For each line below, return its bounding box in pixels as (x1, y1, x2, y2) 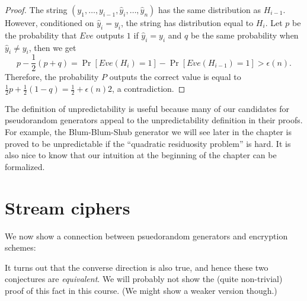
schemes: (5, 241, 36, 254)
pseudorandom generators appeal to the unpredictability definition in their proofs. (5, 114, 303, 126)
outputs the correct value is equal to (109, 71, 241, 83)
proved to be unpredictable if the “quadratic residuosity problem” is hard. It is (5, 137, 291, 149)
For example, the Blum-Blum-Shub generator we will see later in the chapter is (5, 126, 292, 138)
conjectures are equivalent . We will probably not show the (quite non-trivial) (5, 273, 283, 285)
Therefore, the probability (5, 71, 99, 83)
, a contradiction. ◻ (112, 82, 186, 95)
